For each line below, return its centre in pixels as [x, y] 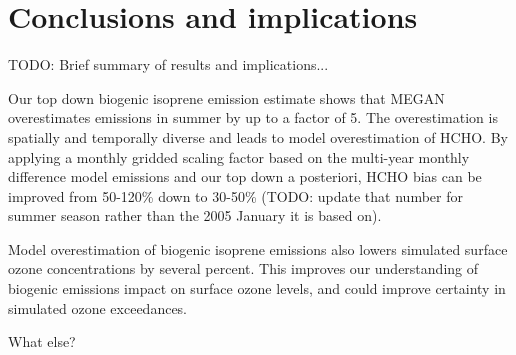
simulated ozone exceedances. [98, 307]
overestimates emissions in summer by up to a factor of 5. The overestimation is [253, 117]
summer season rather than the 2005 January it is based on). [195, 215]
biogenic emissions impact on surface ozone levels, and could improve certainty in [257, 288]
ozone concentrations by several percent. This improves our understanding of [243, 268]
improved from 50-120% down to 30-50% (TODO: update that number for [235, 195]
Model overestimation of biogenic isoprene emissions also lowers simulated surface [258, 248]
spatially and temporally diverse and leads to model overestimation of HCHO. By [258, 136]
